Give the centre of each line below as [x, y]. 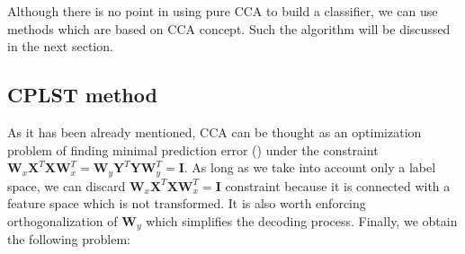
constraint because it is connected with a [338, 185]
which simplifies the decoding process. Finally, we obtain [302, 220]
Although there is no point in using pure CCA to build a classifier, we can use [223, 11]
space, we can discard [67, 185]
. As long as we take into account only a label [310, 167]
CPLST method [82, 95]
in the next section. [60, 46]
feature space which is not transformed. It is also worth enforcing [187, 203]
